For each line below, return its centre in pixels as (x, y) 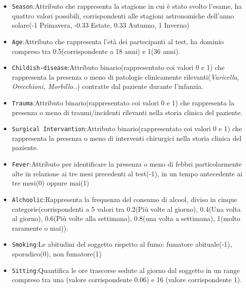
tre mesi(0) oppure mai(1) (50, 183)
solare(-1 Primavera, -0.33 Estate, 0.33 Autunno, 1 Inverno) (100, 25)
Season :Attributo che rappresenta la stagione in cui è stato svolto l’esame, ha (127, 6)
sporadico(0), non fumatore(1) (57, 253)
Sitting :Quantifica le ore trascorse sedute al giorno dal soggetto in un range (126, 270)
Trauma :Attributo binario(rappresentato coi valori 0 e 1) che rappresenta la (123, 102)
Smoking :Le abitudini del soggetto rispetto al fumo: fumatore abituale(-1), (122, 244)
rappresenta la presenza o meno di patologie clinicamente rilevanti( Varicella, (125, 76)
